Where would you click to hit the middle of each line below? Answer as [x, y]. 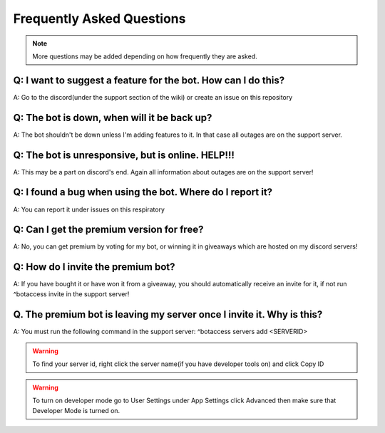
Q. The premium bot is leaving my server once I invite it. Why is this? [168, 314]
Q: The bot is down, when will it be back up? [113, 118]
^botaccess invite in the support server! [71, 294]
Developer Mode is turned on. [76, 410]
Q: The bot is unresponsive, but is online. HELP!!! [124, 155]
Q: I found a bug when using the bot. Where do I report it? [143, 192]
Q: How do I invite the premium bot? [94, 267]
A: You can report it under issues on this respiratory [89, 209]
